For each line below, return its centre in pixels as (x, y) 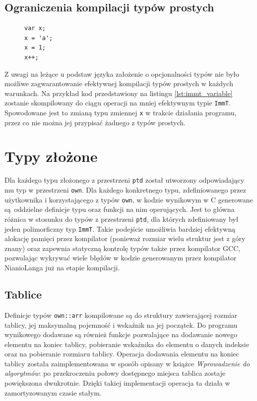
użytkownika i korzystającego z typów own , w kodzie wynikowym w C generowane (129, 199)
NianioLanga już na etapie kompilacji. (62, 268)
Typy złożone (51, 156)
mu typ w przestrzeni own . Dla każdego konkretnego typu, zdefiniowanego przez (126, 190)
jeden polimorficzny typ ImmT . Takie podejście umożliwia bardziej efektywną (120, 228)
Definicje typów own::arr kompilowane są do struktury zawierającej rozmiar (121, 315)
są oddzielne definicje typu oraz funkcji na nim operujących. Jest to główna (120, 209)
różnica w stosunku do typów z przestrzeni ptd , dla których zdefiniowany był (122, 219)
